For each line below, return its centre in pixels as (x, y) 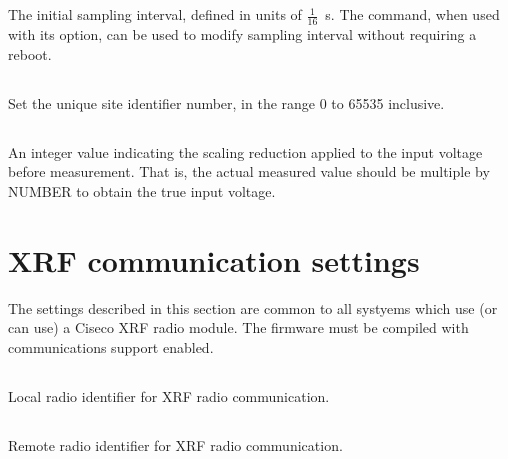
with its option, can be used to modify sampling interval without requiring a (242, 34)
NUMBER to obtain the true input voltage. (142, 190)
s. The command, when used (412, 14)
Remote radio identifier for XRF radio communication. (175, 444)
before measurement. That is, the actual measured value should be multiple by (249, 171)
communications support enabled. (111, 346)
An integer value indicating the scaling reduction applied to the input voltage (245, 151)
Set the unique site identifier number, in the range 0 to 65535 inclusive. (226, 102)
